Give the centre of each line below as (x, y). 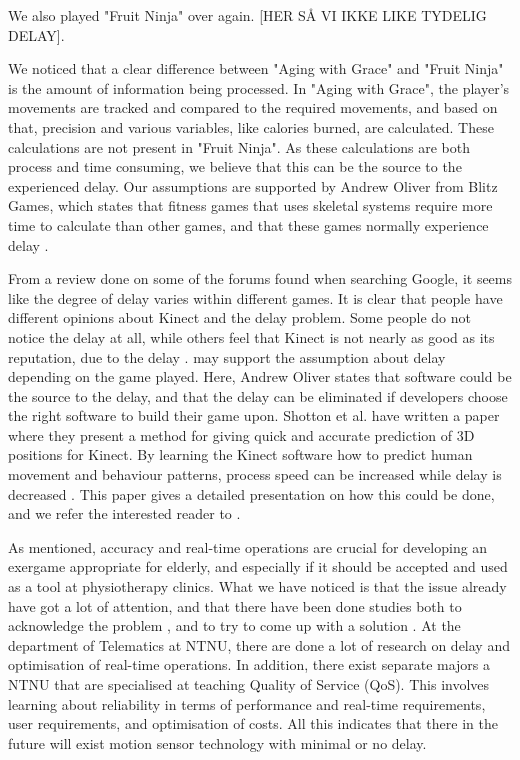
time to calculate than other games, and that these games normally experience (248, 224)
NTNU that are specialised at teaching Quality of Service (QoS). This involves (249, 684)
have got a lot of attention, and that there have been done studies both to (235, 605)
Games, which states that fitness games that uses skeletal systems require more (250, 205)
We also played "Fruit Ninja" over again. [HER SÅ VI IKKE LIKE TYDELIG (247, 15)
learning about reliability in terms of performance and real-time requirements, (247, 703)
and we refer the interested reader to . (124, 513)
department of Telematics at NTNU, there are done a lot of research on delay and (259, 644)
